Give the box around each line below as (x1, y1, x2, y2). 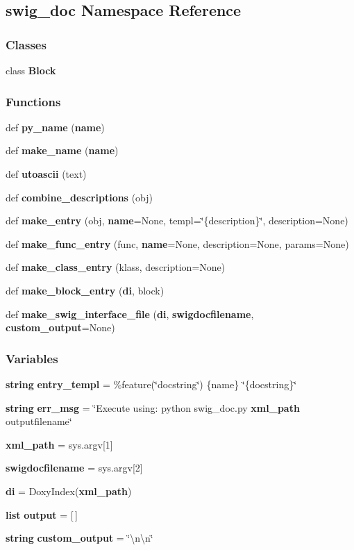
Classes (6, 35, 47, 53)
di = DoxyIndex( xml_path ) (6, 483, 132, 498)
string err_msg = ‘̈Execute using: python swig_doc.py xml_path (6, 400, 300, 415)
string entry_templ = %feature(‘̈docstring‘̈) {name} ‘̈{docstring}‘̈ (6, 376, 297, 391)
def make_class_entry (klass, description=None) (6, 260, 226, 274)
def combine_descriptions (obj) (6, 190, 153, 204)
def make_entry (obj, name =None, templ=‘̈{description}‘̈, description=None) (6, 213, 348, 228)
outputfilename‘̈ (6, 414, 72, 428)
